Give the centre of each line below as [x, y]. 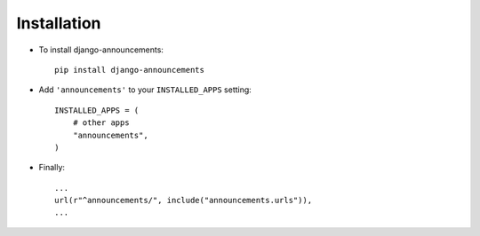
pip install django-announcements [129, 70]
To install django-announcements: [101, 50]
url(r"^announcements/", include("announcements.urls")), [184, 201]
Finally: [52, 168]
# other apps [101, 123]
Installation [59, 23]
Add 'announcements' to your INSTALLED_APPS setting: [145, 90]
